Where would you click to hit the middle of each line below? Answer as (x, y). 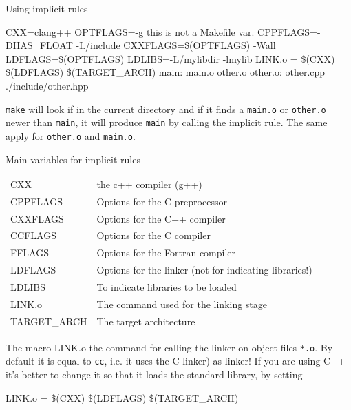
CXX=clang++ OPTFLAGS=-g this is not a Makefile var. (130, 31)
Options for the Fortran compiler (166, 253)
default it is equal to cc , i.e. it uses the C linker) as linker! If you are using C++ (175, 361)
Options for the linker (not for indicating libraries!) (204, 270)
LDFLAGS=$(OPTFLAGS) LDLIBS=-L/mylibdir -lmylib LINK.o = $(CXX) (170, 58)
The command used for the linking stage (182, 304)
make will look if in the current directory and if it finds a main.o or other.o (166, 109)
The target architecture (146, 321)
